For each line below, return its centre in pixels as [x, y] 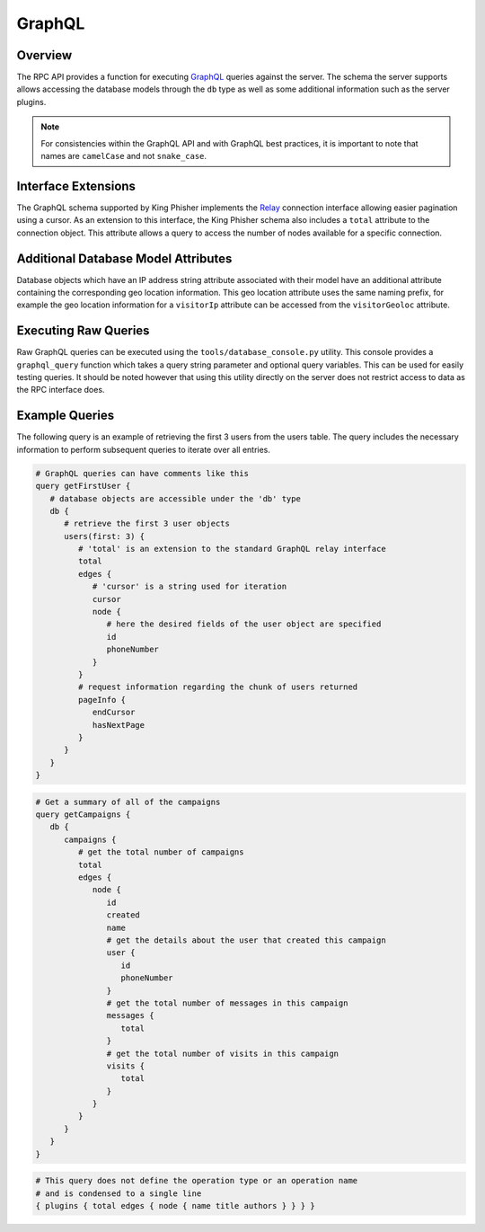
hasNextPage [119, 725]
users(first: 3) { [105, 536]
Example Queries [66, 416]
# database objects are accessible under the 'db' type [175, 498]
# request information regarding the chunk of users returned [218, 687]
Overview [44, 55]
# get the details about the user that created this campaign [246, 940]
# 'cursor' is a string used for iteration [190, 587]
